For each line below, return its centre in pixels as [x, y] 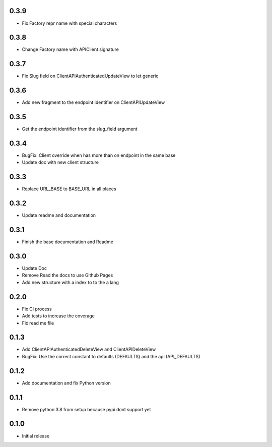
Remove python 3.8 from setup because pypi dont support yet [86, 409]
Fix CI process [37, 309]
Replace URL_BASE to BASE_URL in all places [69, 189]
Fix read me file [38, 323]
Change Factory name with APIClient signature [71, 49]
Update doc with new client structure [60, 162]
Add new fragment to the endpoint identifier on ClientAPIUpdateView [93, 102]
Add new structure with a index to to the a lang [71, 282]
